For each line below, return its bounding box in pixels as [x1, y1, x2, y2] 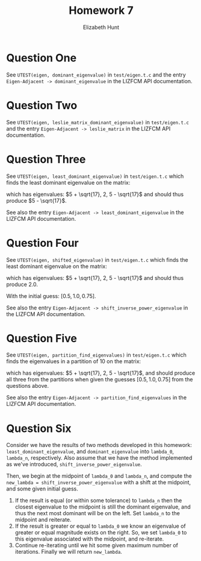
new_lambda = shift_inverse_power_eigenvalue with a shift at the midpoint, [6, 479, 191, 486]
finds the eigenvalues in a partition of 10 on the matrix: [6, 358, 141, 365]
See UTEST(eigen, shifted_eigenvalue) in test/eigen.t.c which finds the [6, 256, 188, 263]
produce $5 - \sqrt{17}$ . [6, 197, 67, 204]
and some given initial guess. [6, 485, 78, 492]
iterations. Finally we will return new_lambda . [14, 548, 122, 556]
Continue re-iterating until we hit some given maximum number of [14, 542, 179, 549]
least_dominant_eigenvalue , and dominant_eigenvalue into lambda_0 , [6, 448, 175, 455]
